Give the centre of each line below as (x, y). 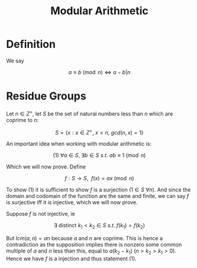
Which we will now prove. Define (46, 167)
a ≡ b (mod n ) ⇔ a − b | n (99, 72)
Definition (31, 44)
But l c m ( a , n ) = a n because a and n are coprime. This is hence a (85, 238)
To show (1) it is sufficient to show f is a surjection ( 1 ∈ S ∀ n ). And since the (98, 190)
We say (15, 60)
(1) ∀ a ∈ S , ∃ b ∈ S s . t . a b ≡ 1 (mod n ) (99, 155)
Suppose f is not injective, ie (41, 214)
